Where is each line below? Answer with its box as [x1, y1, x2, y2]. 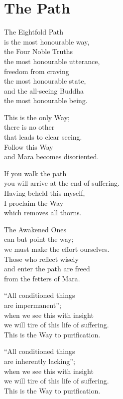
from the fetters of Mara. [4, 273, 80, 283]
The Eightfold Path [4, 27, 64, 37]
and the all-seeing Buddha [4, 85, 84, 96]
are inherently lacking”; [4, 355, 75, 366]
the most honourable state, [4, 76, 86, 86]
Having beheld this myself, [4, 188, 85, 198]
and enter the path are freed [4, 263, 90, 274]
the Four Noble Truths [4, 46, 73, 57]
